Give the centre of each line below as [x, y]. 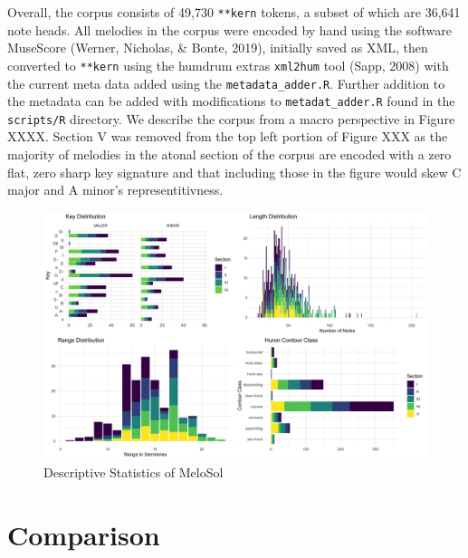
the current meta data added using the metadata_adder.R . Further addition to [226, 83]
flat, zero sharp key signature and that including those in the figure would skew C [234, 172]
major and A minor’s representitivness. [115, 190]
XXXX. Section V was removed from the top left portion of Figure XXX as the [228, 136]
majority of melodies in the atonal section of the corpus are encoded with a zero [229, 154]
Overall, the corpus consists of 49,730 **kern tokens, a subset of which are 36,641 [234, 12]
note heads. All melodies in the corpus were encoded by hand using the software [229, 29]
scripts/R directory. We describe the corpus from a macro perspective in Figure [231, 118]
